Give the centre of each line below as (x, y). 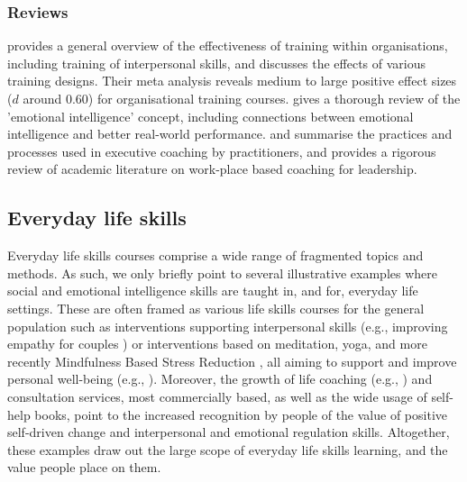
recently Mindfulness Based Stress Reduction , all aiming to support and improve (232, 361)
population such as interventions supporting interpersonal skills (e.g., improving (228, 326)
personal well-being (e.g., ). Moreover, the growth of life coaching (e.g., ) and (220, 379)
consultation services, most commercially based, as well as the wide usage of (217, 396)
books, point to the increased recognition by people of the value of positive (241, 414)
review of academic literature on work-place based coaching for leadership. (212, 169)
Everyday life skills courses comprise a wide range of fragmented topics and (215, 255)
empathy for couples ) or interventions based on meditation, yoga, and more (217, 344)
